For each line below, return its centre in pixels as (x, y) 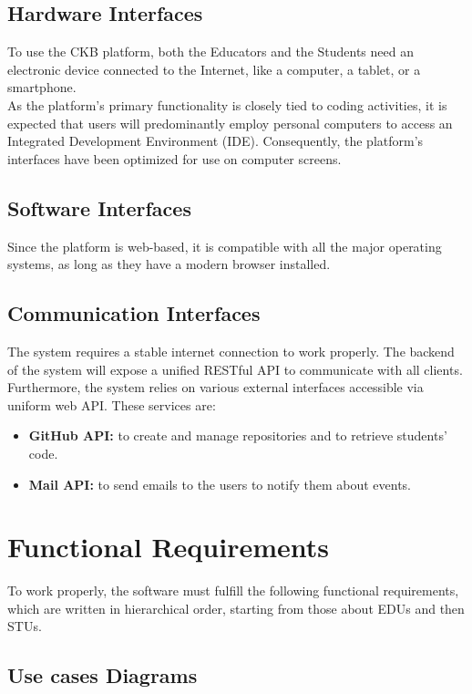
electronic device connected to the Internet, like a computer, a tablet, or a (214, 69)
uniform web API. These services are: (112, 404)
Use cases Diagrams (103, 675)
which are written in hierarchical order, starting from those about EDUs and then (236, 608)
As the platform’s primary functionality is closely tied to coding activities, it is (227, 104)
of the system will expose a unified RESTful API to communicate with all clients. (235, 369)
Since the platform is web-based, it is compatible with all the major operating (225, 246)
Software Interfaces (99, 207)
